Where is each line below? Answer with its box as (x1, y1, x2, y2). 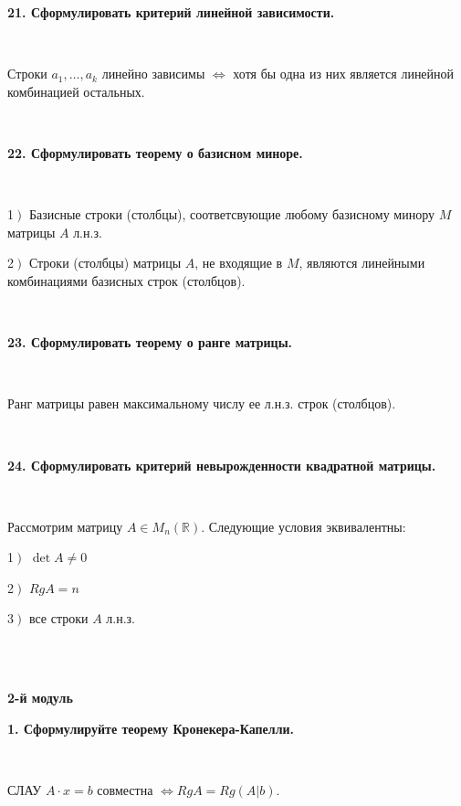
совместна (97, 780, 153, 800)
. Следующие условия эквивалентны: (201, 516, 406, 536)
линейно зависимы (101, 64, 205, 83)
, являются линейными (299, 253, 425, 272)
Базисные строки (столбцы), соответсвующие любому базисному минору (28, 205, 435, 224)
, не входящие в (194, 253, 283, 272)
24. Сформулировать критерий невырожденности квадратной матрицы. (7, 455, 436, 474)
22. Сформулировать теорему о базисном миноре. (7, 143, 303, 162)
